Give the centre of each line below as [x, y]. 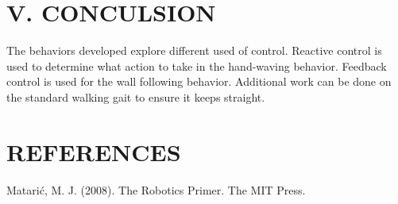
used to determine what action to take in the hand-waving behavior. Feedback [197, 65]
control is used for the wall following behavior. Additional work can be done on [199, 81]
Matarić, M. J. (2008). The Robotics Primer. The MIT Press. [156, 189]
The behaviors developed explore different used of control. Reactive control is [194, 50]
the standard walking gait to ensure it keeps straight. [136, 96]
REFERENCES [94, 151]
